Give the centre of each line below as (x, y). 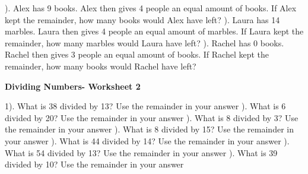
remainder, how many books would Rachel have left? (101, 66)
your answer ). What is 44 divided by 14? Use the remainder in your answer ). (147, 140)
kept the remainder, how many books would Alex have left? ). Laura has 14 (142, 19)
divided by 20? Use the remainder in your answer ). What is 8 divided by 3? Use (152, 117)
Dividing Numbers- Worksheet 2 (73, 86)
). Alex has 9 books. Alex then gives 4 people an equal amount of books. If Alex (151, 8)
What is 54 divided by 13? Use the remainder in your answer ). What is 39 (141, 152)
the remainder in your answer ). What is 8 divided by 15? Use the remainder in (149, 129)
